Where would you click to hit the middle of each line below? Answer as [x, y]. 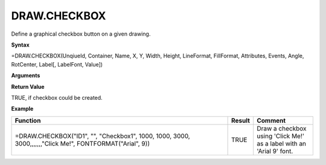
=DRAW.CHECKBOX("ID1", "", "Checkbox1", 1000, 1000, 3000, [102, 136]
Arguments [26, 76]
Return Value [28, 86]
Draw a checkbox [282, 128]
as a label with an [282, 143]
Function [28, 120]
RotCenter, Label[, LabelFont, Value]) [57, 64]
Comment [271, 120]
